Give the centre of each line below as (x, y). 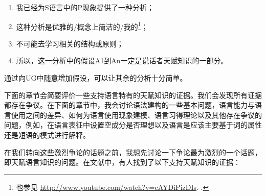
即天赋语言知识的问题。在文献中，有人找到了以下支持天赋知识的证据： (122, 162)
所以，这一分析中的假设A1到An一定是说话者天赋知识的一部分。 (122, 60)
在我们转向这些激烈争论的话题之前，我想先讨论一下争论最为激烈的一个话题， (133, 152)
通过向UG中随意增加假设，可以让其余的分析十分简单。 (96, 78)
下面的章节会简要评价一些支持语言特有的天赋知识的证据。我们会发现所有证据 (133, 95)
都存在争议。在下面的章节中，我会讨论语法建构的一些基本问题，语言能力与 (129, 105)
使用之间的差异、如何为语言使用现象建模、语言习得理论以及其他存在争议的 (136, 115)
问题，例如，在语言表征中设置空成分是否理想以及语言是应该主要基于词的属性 (133, 125)
